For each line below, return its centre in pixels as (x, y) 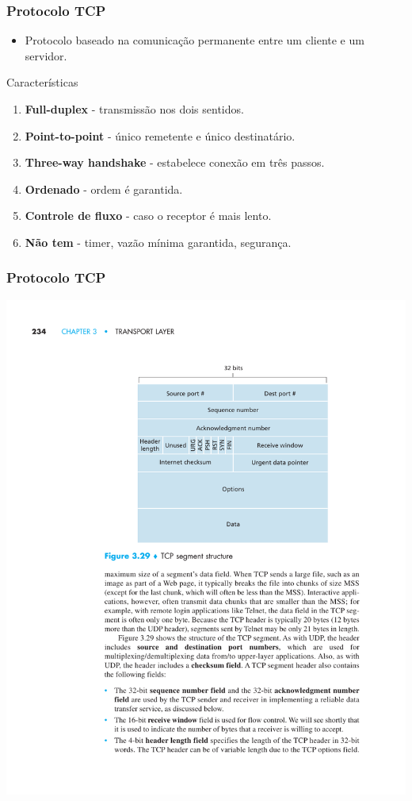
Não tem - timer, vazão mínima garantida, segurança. (158, 242)
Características (42, 82)
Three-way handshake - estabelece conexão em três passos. (175, 162)
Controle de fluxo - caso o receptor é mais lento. (148, 216)
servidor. (46, 55)
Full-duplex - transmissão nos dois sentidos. (134, 109)
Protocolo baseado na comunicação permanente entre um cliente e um (195, 40)
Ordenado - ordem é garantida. (104, 189)
